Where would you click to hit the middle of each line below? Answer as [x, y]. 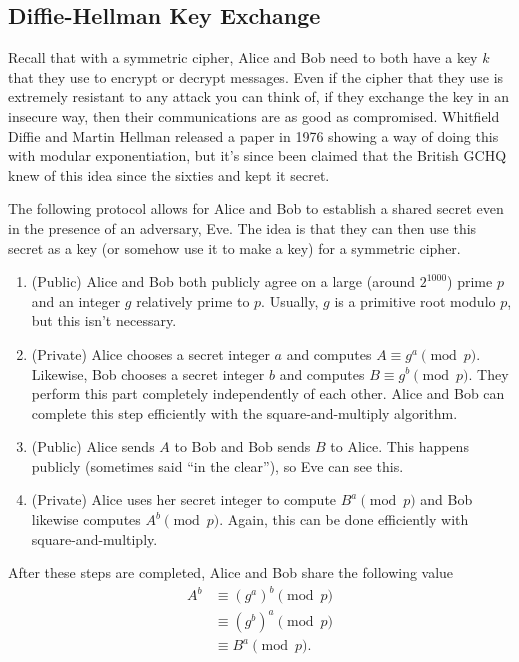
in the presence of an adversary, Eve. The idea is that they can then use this [242, 227]
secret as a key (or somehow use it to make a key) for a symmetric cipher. [234, 247]
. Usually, [290, 300]
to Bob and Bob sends [242, 446]
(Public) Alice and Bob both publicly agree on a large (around [223, 281]
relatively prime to [193, 300]
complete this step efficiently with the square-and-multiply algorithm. [244, 412]
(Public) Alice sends [93, 446]
